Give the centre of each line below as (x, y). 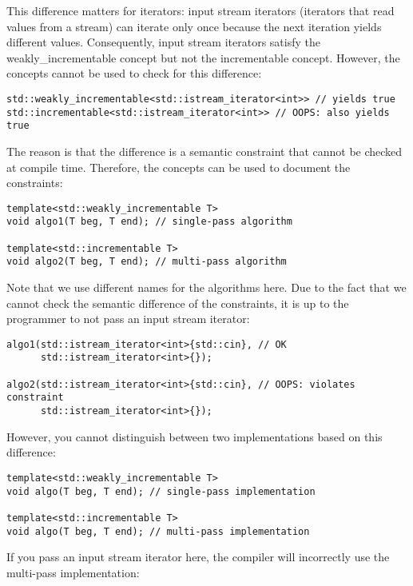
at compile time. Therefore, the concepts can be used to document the (179, 167)
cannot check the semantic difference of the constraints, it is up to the (178, 303)
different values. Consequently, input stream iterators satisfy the (164, 42)
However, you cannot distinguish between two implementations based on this (195, 436)
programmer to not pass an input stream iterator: (128, 319)
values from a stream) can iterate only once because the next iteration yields (194, 26)
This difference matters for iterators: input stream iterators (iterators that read (201, 10)
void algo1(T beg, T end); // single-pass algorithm (149, 222)
